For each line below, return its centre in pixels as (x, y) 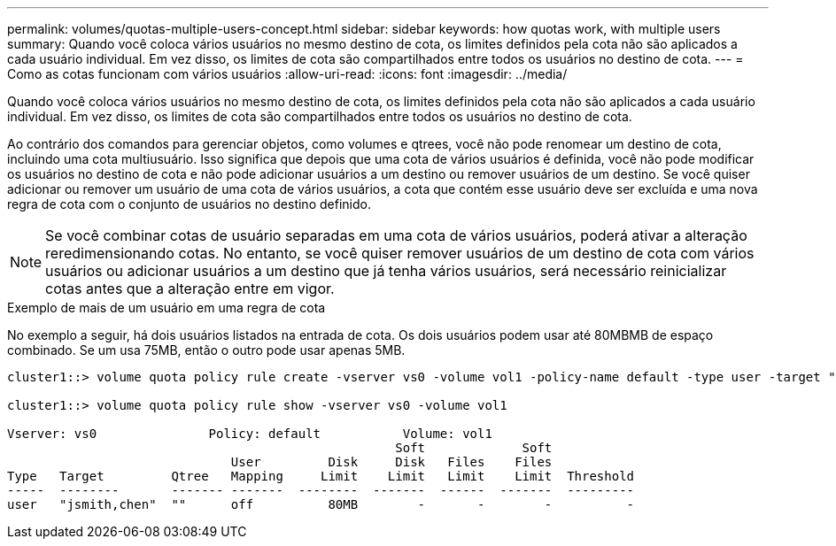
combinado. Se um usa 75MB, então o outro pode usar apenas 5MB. (206, 350)
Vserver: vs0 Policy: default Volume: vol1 (250, 434)
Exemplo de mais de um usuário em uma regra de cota (166, 308)
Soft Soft (474, 448)
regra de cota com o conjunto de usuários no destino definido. (189, 204)
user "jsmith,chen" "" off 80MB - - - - (321, 504)
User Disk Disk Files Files (391, 462)
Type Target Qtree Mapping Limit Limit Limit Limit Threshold (321, 476)
